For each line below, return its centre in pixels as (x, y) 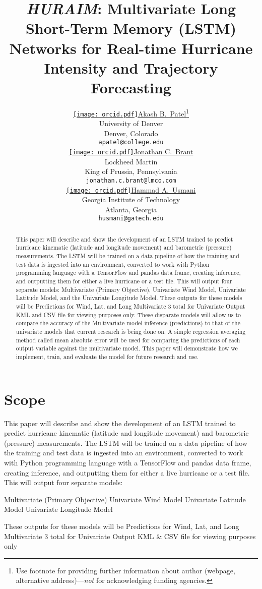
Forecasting (131, 87)
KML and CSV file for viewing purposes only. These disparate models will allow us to (128, 314)
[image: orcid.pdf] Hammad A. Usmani (131, 189)
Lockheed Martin (131, 161)
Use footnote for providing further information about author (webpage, (125, 570)
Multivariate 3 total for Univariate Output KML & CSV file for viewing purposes (130, 536)
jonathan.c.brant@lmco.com (131, 180)
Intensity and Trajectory (131, 67)
